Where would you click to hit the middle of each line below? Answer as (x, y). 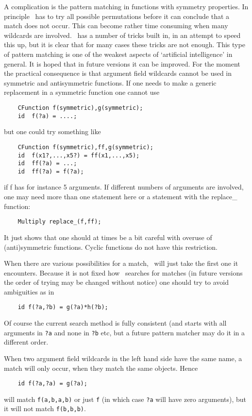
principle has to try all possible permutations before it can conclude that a (117, 16)
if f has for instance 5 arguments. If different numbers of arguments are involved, (124, 187)
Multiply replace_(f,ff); (59, 222)
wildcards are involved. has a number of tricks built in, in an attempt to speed (122, 35)
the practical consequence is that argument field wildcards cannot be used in (118, 73)
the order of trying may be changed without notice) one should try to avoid (117, 282)
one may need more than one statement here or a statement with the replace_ (121, 197)
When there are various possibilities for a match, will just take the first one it (121, 263)
